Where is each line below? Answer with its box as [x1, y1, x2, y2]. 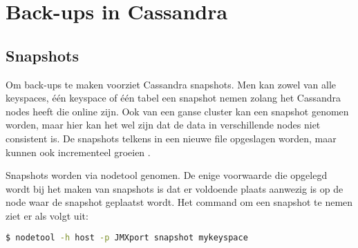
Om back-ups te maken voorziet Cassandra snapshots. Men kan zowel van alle [6, 77, 337, 91]
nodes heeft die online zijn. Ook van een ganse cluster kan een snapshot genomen [6, 104, 349, 118]
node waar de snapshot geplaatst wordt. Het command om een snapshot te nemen [6, 195, 353, 209]
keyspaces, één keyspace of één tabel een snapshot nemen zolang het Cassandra [6, 90, 341, 105]
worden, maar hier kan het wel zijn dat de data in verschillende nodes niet [6, 117, 321, 132]
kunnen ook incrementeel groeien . [6, 144, 151, 159]
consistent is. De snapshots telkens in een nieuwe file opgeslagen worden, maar [6, 131, 337, 145]
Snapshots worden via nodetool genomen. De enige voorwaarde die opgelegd [6, 168, 328, 182]
